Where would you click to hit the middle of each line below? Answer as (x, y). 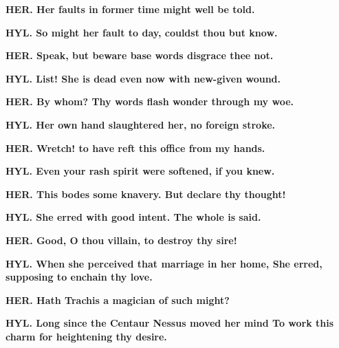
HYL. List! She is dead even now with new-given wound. (143, 78)
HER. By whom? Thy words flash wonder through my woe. (150, 101)
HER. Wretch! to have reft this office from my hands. (135, 148)
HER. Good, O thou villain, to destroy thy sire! (121, 240)
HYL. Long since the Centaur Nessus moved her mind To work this (170, 323)
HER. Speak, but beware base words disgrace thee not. (140, 55)
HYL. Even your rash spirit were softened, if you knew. (140, 171)
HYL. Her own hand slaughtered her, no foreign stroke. (141, 124)
